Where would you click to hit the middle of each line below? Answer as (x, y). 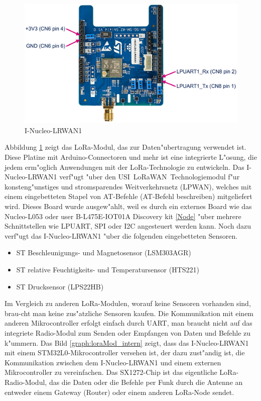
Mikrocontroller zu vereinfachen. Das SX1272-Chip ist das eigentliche (111, 372)
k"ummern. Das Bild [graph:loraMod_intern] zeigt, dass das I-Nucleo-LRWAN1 (127, 342)
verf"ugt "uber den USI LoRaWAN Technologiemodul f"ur (150, 177)
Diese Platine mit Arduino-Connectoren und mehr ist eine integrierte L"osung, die (131, 157)
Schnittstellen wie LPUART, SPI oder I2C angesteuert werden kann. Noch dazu (128, 226)
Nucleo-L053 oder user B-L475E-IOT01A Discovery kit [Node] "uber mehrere (123, 216)
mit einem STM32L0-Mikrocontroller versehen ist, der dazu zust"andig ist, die (125, 353)
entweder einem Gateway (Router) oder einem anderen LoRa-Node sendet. (119, 392)
